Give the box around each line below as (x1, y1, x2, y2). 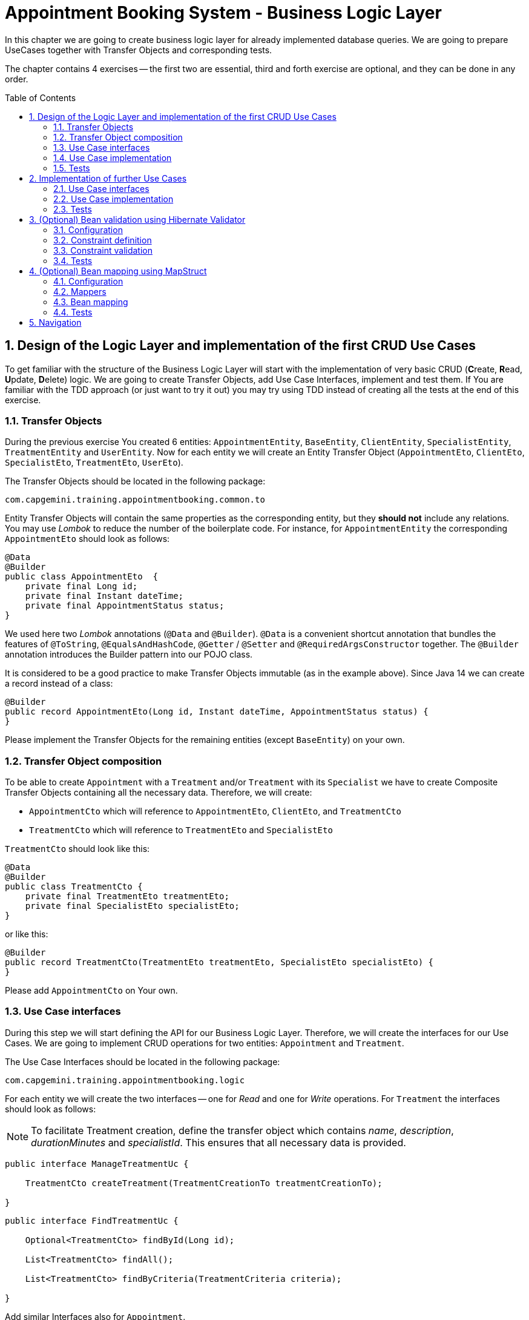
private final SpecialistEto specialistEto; (25, 901, 240, 911)
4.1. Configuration (53, 276, 123, 286)
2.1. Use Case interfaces (53, 183, 149, 194)
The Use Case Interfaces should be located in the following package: (5, 1056, 280, 1067)
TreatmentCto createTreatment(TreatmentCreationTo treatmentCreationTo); (25, 1178, 383, 1188)
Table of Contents (5, 92, 76, 103)
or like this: (5, 929, 48, 940)
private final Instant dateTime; (25, 591, 184, 601)
